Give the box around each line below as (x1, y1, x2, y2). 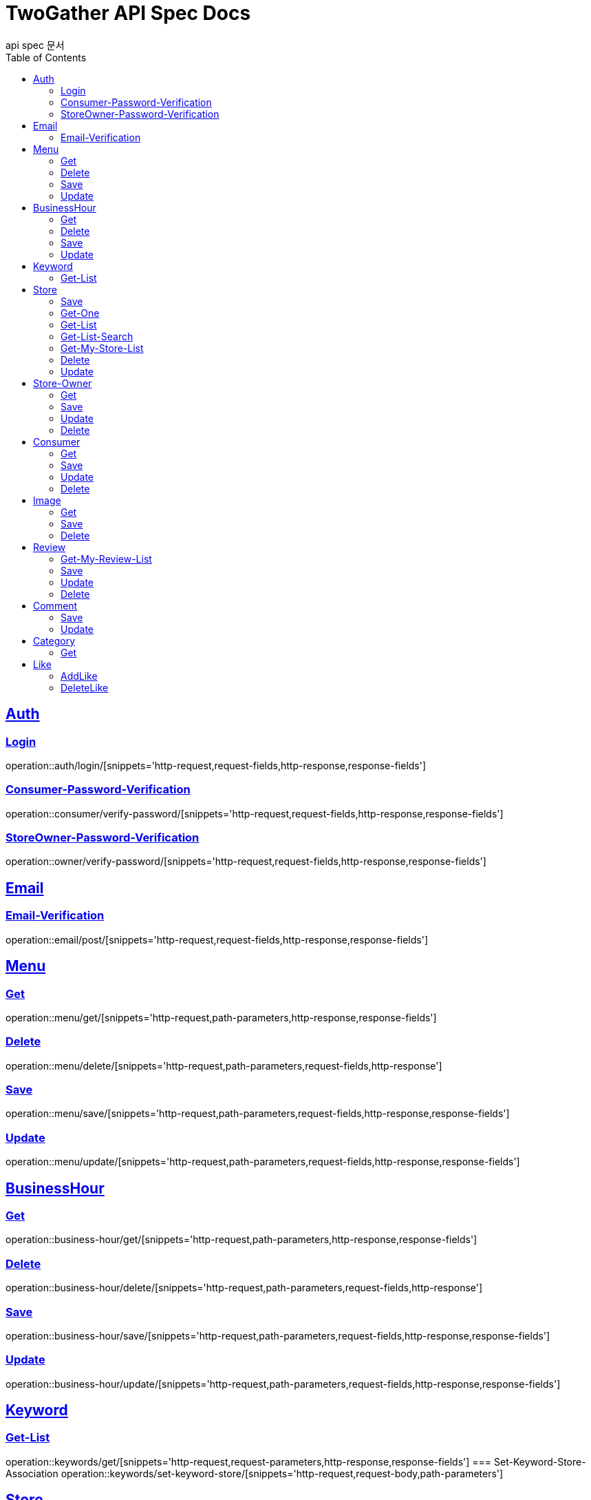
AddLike (61, 669, 98, 682)
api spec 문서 (6, 39, 65, 51)
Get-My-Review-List (61, 552, 152, 565)
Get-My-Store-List (61, 342, 144, 354)
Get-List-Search (61, 330, 133, 342)
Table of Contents (6, 51, 87, 63)
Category (33, 634, 76, 647)
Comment (33, 599, 78, 612)
